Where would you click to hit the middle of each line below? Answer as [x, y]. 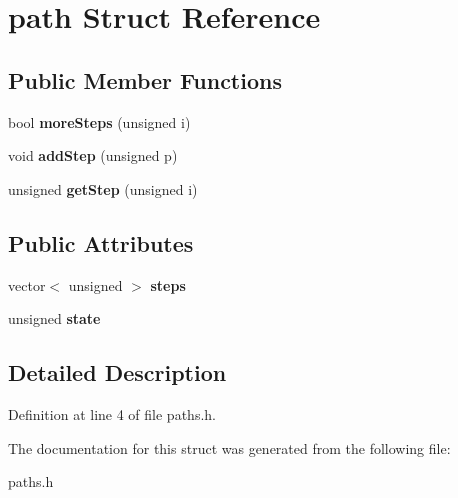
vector [27, 284]
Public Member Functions [145, 79]
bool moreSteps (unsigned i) [99, 121]
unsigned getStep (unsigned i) [103, 188]
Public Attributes [101, 242]
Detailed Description [117, 372]
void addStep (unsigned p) [93, 155]
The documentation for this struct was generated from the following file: [229, 447]
